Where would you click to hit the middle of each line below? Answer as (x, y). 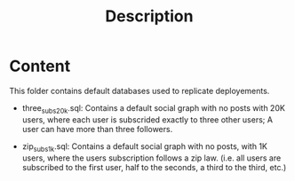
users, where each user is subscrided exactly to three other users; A (147, 119)
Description (149, 16)
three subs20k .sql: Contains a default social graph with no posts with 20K (154, 109)
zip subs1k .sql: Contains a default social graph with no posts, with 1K (145, 147)
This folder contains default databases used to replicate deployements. (140, 90)
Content (40, 66)
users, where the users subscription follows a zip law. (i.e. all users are (151, 158)
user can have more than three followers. (97, 129)
